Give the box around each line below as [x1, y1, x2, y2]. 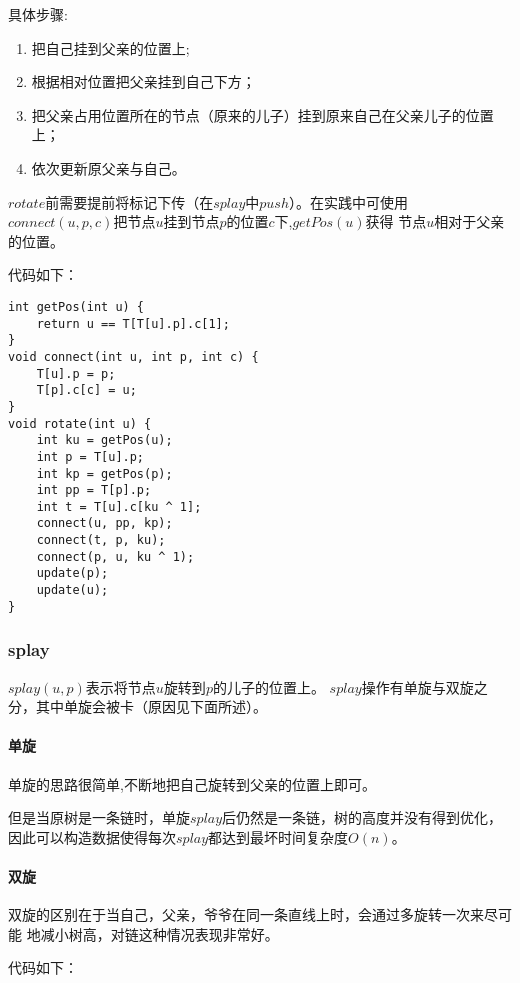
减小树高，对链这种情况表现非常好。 [40, 923, 279, 944]
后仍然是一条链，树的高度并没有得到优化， [222, 807, 503, 828]
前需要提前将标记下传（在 [45, 191, 214, 212]
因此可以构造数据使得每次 [8, 826, 176, 847]
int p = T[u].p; [36, 449, 145, 464]
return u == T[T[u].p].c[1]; [36, 316, 230, 331]
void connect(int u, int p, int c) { [8, 349, 259, 364]
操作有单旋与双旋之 [361, 676, 488, 697]
